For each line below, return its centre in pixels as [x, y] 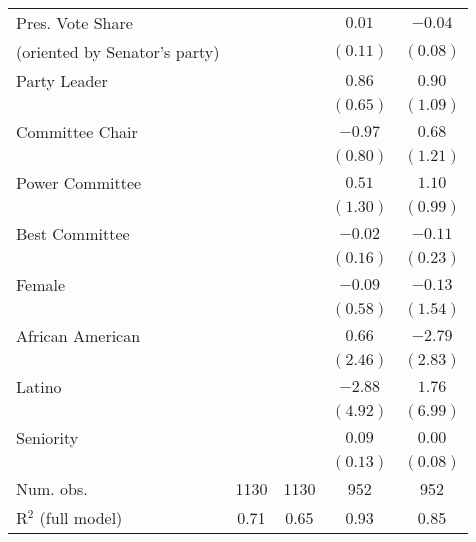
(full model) [81, 517]
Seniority [47, 437]
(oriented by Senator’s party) [118, 51]
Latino [39, 386]
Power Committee [79, 182]
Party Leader [62, 80]
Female [41, 284]
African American [78, 335]
